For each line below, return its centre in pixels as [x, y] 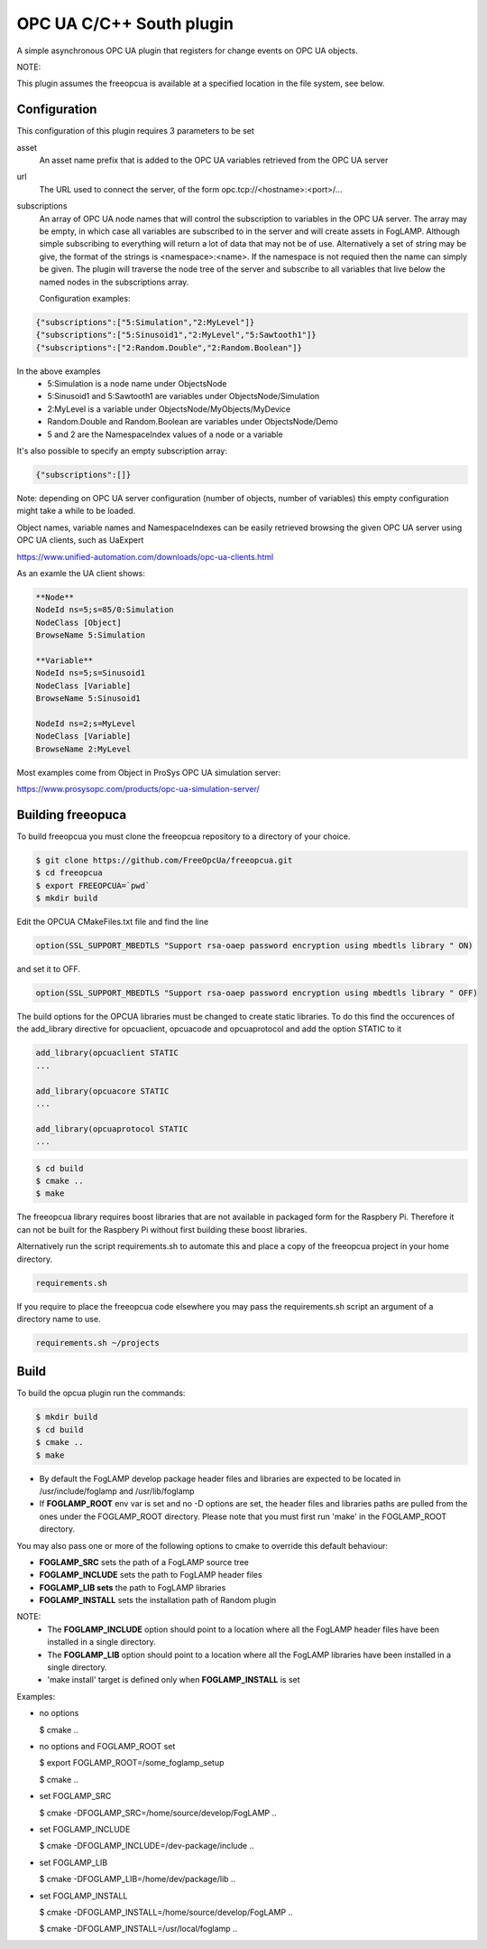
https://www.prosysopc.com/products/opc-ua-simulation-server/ [138, 788]
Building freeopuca [71, 814]
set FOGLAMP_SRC [75, 1796]
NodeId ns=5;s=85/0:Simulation [105, 610]
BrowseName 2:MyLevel [83, 749]
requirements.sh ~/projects [97, 1343]
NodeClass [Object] [78, 622]
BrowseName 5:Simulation [91, 635]
